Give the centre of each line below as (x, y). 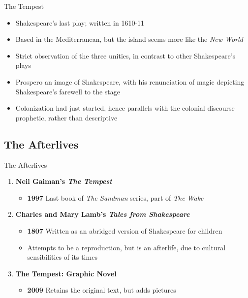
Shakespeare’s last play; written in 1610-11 (80, 22)
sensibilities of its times (62, 257)
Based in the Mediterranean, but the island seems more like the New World (129, 39)
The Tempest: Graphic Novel (66, 273)
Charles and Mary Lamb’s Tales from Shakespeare (103, 214)
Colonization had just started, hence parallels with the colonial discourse (125, 108)
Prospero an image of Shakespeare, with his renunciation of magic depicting (130, 81)
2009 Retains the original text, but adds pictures (102, 290)
